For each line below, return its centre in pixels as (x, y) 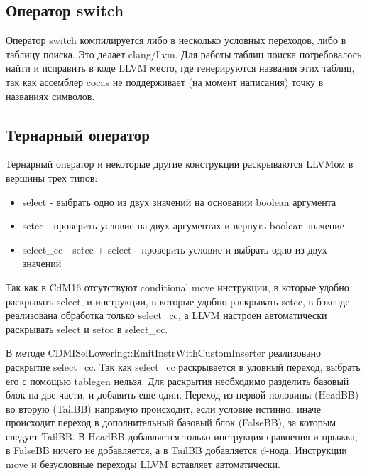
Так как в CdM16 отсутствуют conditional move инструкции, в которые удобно (177, 287)
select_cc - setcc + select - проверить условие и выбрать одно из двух (175, 249)
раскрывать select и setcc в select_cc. (87, 329)
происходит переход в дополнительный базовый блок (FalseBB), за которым (171, 422)
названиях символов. (50, 96)
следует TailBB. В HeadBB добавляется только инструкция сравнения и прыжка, (182, 436)
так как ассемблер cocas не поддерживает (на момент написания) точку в (165, 81)
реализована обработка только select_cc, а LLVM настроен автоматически (166, 315)
